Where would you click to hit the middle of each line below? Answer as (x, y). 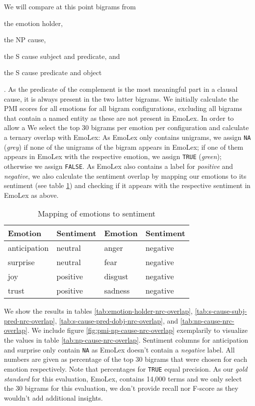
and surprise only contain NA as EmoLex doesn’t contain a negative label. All (119, 349)
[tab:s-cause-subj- (221, 311)
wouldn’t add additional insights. (53, 397)
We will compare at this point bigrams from (70, 6)
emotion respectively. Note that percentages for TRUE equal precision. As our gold (126, 368)
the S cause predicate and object (53, 72)
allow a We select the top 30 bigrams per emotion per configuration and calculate (127, 127)
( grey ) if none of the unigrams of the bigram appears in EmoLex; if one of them (124, 147)
